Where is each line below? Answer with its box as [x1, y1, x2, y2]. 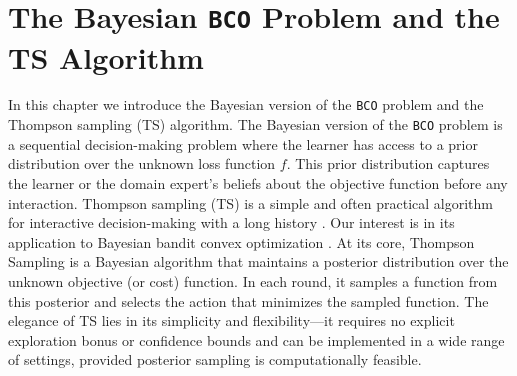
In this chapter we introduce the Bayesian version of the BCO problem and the [8, 94, 484, 115]
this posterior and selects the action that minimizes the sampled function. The [8, 290, 489, 311]
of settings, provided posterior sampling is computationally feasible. [8, 349, 422, 370]
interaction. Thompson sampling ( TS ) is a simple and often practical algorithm [8, 192, 494, 213]
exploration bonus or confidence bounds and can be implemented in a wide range [8, 329, 505, 350]
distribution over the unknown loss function [8, 153, 276, 174]
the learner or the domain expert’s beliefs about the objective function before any [8, 172, 508, 193]
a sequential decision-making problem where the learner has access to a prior [8, 133, 478, 154]
